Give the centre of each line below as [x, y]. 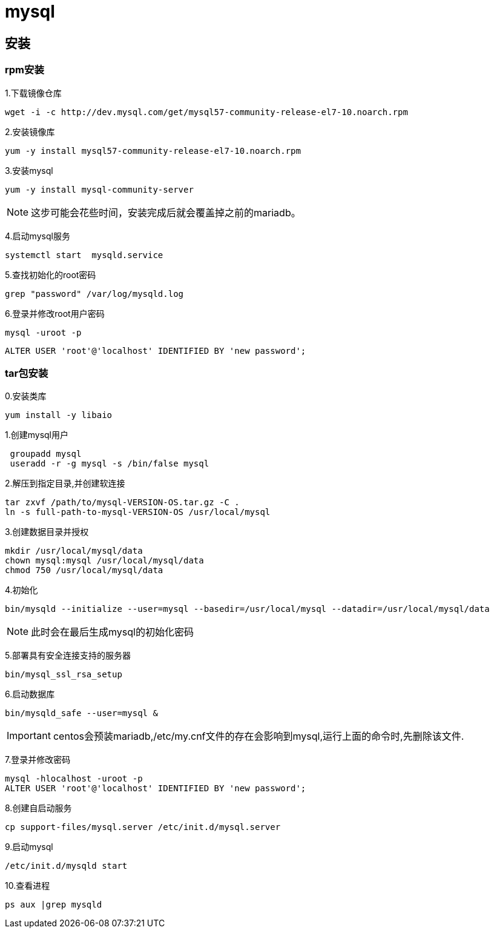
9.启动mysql [29, 847]
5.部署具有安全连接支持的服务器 [68, 656]
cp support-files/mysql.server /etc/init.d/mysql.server [143, 827]
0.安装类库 [26, 396]
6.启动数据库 [30, 694]
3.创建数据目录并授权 [47, 532]
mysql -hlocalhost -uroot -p [74, 779]
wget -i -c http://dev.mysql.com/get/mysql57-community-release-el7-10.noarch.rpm [206, 112]
